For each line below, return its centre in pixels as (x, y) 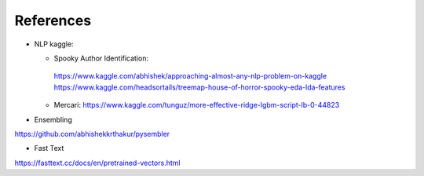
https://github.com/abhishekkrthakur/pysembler (92, 134)
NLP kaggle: (54, 44)
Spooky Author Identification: (101, 58)
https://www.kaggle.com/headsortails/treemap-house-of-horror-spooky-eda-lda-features (199, 87)
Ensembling (53, 119)
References (53, 20)
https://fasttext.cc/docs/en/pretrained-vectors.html (97, 163)
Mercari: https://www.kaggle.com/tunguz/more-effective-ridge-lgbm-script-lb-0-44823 (197, 105)
